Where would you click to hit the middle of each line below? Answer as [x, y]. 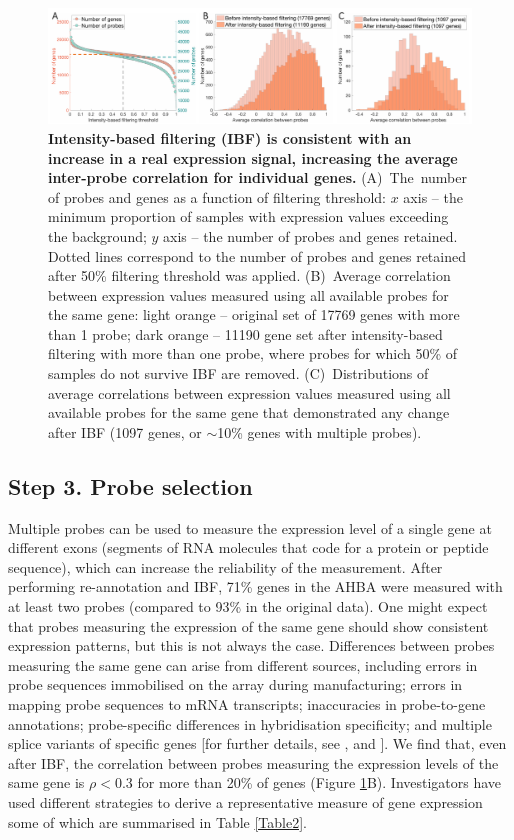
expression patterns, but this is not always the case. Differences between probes [251, 645]
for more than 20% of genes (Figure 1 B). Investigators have [319, 782]
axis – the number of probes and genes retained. [310, 235]
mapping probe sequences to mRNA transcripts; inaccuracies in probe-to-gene [247, 703]
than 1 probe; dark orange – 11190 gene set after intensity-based [245, 333]
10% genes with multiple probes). [319, 431]
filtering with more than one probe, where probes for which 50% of [253, 353]
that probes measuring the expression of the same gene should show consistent [248, 625]
